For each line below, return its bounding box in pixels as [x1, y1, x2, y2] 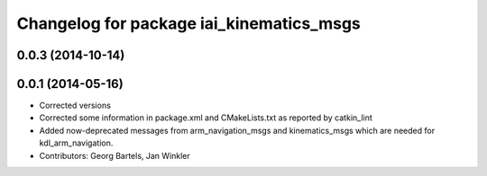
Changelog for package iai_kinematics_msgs [16, 13, 361, 33]
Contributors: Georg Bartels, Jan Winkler [39, 150, 191, 161]
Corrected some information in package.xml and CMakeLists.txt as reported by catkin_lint [39, 112, 373, 123]
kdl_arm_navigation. [39, 137, 114, 148]
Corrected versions [39, 100, 112, 111]
